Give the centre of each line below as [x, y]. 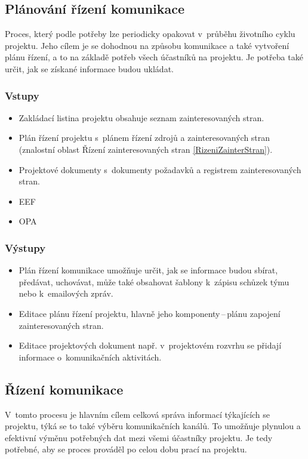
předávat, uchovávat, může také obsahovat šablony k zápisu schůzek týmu [154, 281]
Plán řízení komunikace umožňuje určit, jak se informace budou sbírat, [148, 270]
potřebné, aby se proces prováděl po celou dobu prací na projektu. [126, 449]
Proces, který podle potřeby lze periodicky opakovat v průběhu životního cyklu [150, 34]
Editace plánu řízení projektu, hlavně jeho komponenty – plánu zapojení [150, 313]
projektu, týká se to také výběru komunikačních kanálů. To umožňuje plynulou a [153, 426]
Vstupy [22, 95]
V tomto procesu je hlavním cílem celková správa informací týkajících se [138, 414]
